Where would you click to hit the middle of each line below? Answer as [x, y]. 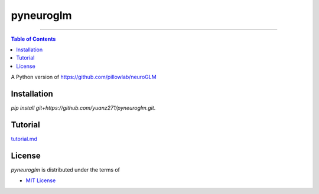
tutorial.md [24, 139]
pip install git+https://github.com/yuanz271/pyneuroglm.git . [83, 108]
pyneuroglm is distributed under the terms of [66, 170]
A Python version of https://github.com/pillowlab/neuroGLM [84, 77]
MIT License [41, 180]
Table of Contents [33, 39]
